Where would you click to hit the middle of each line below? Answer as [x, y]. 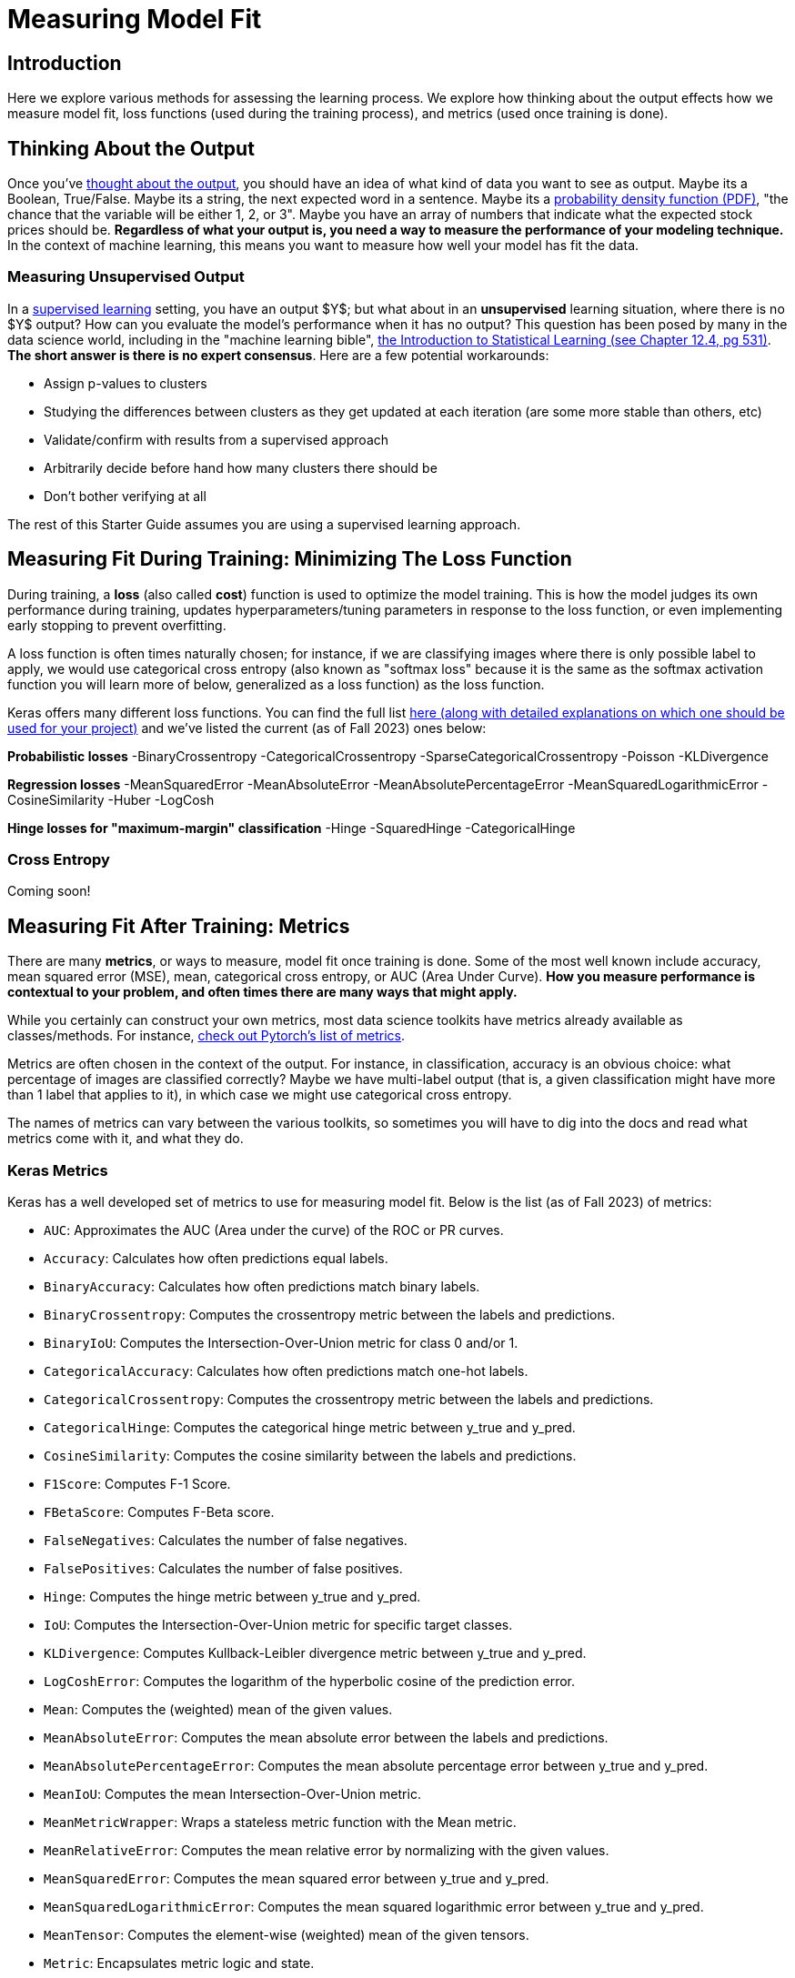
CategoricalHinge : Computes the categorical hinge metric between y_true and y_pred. [310, 1427]
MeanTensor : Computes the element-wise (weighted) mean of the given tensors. [287, 1934]
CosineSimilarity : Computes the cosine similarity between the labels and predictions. [310, 1455]
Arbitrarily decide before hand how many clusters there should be [241, 467]
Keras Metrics [58, 1170]
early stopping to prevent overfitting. [117, 625]
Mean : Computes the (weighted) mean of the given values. [218, 1709]
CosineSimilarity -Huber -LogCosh [111, 799]
